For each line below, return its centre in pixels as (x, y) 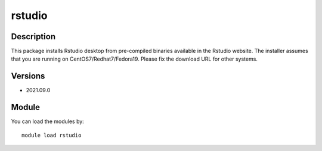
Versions (28, 76)
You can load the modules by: (48, 121)
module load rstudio (52, 135)
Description (33, 37)
